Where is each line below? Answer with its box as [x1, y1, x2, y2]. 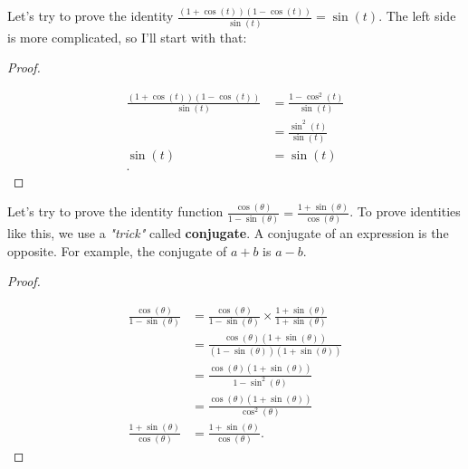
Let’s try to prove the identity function [7, 202, 224, 221]
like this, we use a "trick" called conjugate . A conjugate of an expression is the [7, 223, 449, 242]
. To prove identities [349, 202, 461, 221]
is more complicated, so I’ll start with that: [7, 27, 247, 46]
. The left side [378, 6, 456, 25]
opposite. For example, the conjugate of [7, 241, 227, 260]
